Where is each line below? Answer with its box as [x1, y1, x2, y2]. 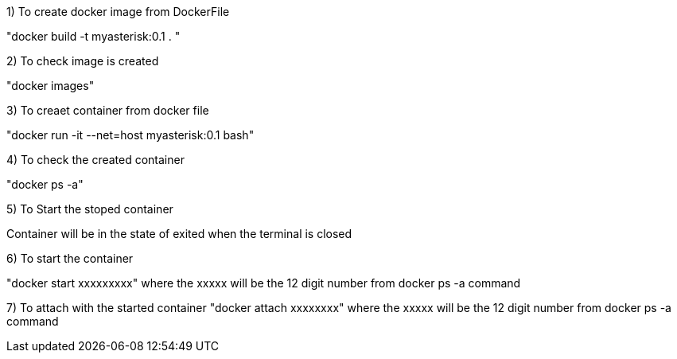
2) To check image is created [6, 54, 159, 68]
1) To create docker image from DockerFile [6, 5, 230, 18]
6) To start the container [6, 252, 134, 265]
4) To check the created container [6, 153, 185, 166]
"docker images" [6, 79, 95, 92]
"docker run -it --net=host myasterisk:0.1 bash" [6, 128, 255, 142]
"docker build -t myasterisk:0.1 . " [6, 29, 181, 43]
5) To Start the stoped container [6, 202, 173, 216]
